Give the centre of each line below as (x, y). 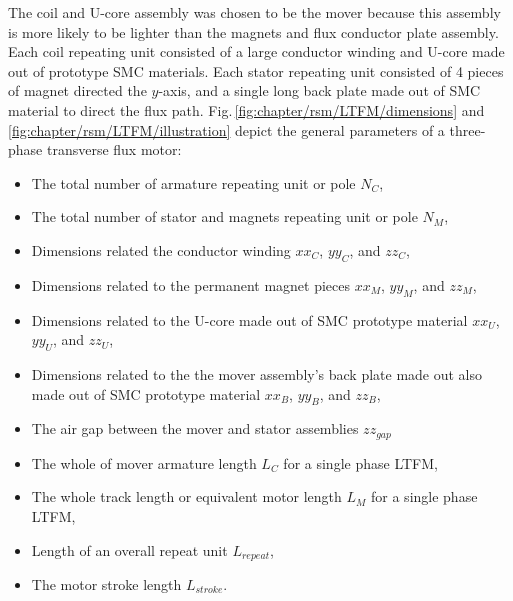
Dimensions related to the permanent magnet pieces (190, 284)
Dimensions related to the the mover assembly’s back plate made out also (257, 373)
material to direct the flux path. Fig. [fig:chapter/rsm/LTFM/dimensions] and (246, 109)
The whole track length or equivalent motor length (186, 496)
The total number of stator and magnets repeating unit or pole (224, 216)
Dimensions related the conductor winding (161, 249)
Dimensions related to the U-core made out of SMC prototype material (249, 319)
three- (467, 129)
